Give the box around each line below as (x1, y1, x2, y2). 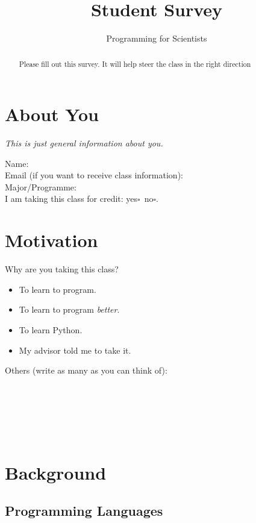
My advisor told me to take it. (19, 343, 131, 356)
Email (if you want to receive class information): (5, 169, 183, 181)
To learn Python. (19, 323, 83, 336)
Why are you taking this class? (5, 263, 119, 275)
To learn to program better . (19, 303, 120, 316)
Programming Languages (5, 501, 163, 520)
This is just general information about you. (5, 137, 163, 149)
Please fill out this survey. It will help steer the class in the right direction (19, 58, 251, 69)
